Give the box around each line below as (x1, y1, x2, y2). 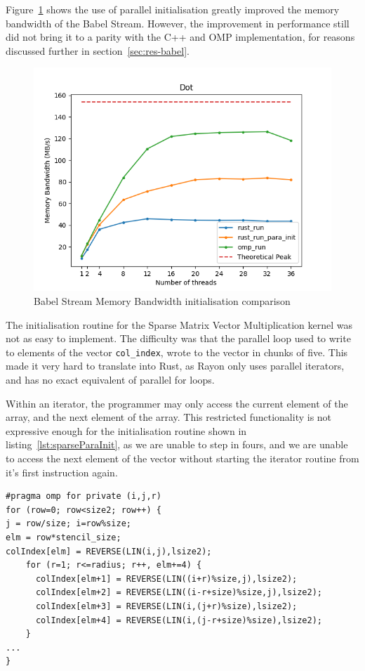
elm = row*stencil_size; (6, 532, 121, 542)
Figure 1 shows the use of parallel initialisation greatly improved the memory (6, 2, 340, 16)
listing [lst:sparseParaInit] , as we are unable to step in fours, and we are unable (6, 437, 348, 452)
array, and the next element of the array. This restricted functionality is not (6, 410, 332, 424)
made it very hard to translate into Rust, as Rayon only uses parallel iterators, (6, 358, 345, 373)
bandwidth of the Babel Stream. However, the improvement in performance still (6, 15, 350, 30)
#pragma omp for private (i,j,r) (6, 491, 161, 502)
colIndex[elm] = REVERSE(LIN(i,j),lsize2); (6, 546, 212, 556)
